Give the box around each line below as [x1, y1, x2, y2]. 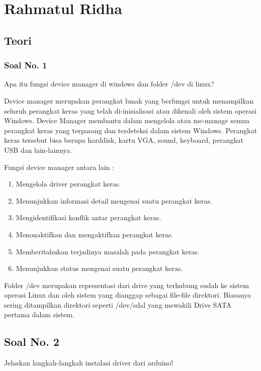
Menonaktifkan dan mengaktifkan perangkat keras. [16, 229, 173, 239]
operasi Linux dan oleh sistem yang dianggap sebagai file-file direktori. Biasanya [4, 290, 251, 300]
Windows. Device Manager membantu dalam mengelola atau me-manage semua [4, 115, 249, 126]
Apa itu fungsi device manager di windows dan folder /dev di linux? [4, 78, 214, 89]
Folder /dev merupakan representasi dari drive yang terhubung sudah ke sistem [4, 280, 249, 290]
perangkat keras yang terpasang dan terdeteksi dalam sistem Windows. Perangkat [4, 125, 257, 135]
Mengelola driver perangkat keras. [16, 178, 121, 189]
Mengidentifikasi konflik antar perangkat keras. [16, 212, 161, 223]
